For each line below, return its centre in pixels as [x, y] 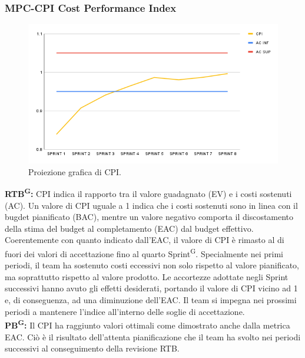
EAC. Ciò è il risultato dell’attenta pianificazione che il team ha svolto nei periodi [153, 336]
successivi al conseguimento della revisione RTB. [92, 348]
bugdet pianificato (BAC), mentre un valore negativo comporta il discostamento [149, 217]
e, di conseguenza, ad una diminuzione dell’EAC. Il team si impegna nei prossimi [151, 300]
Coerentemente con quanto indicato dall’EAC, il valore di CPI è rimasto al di [145, 240]
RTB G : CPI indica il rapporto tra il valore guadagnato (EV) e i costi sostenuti [148, 193]
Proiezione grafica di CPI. [75, 171]
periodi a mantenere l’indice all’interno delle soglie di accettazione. [125, 311]
